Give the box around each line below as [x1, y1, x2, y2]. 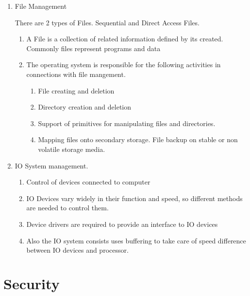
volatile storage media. [38, 144, 105, 154]
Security [3, 273, 60, 293]
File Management [15, 1, 67, 11]
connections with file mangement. [26, 69, 126, 79]
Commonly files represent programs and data [26, 43, 161, 53]
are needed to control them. [26, 203, 109, 213]
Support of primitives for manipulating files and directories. [38, 118, 216, 128]
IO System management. [15, 160, 88, 170]
